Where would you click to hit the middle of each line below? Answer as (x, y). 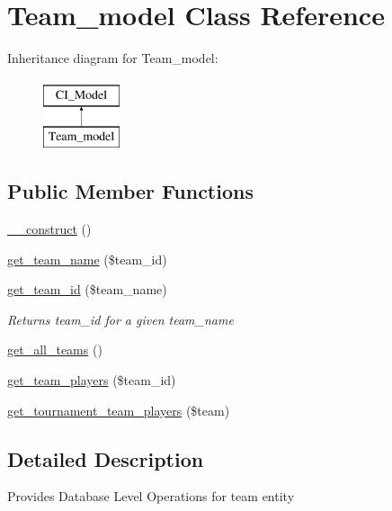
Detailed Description (106, 458)
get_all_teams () (55, 350)
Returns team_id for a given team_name (120, 319)
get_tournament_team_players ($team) (119, 410)
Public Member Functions (130, 191)
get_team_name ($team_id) (87, 259)
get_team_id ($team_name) (87, 289)
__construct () (49, 229)
